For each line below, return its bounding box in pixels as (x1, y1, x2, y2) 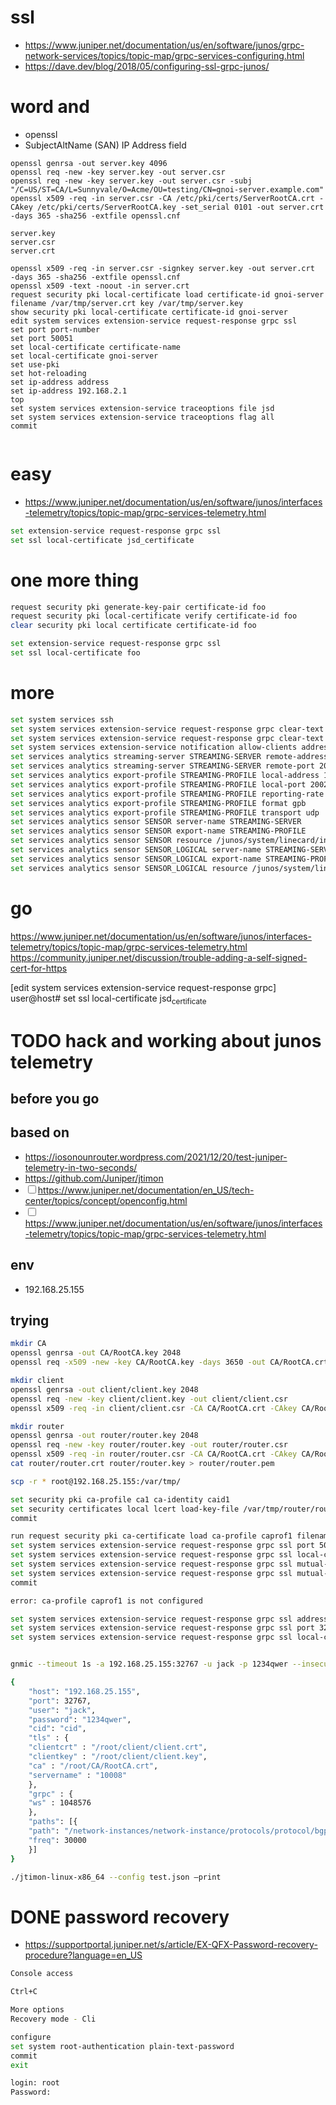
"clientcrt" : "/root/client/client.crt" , (28, 1742, 208, 1753)
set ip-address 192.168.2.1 (10, 386, 128, 396)
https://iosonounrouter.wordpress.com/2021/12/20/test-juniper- (24, 1151, 288, 1163)
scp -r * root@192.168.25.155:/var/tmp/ (10, 1476, 182, 1486)
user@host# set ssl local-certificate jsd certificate (10, 992, 207, 1006)
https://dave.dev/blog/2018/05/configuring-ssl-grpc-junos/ (24, 60, 270, 72)
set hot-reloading (10, 368, 87, 378)
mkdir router (10, 1421, 65, 1431)
